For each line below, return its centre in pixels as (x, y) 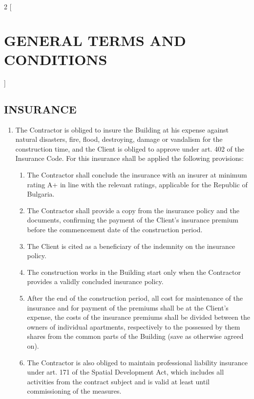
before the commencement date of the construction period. (115, 230)
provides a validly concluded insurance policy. (95, 281)
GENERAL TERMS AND (95, 40)
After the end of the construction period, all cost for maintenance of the (135, 298)
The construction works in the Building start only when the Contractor (134, 272)
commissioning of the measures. (74, 391)
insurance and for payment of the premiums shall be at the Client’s (128, 307)
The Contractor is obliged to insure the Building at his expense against (122, 129)
